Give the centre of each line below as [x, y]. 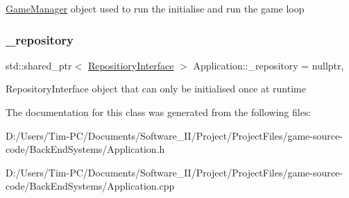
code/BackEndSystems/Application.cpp [90, 186]
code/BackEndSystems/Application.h [85, 149]
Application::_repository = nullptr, [269, 65]
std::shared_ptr [39, 65]
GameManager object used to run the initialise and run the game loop [155, 8]
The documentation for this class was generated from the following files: [159, 112]
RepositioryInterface [131, 65]
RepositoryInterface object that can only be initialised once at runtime [156, 89]
